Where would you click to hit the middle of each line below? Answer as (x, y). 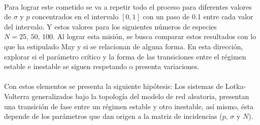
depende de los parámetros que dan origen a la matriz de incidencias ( (113, 116)
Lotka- (236, 86)
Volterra (17, 96)
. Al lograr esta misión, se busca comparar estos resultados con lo (155, 36)
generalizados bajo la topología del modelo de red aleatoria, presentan (140, 96)
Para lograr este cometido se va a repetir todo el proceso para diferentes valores (128, 6)
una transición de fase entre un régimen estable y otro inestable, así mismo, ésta (129, 106)
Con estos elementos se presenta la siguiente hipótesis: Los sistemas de (114, 86)
